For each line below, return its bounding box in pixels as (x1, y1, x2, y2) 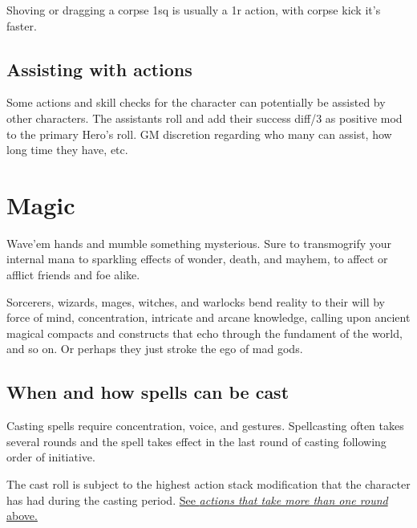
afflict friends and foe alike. (6, 266, 140, 283)
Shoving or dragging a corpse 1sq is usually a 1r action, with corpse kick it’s (6, 2, 381, 18)
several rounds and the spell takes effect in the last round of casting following (6, 433, 387, 449)
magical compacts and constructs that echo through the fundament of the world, (6, 324, 403, 341)
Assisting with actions (6, 56, 192, 81)
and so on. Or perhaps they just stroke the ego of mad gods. (6, 340, 303, 357)
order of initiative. (6, 449, 95, 465)
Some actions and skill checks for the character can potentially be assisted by (6, 94, 386, 111)
